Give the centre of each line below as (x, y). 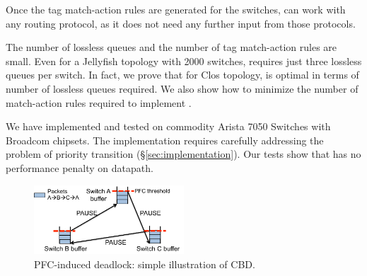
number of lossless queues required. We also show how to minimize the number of (182, 88)
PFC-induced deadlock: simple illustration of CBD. (145, 264)
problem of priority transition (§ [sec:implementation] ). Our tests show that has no (183, 154)
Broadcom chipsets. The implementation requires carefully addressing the (165, 140)
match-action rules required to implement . (99, 102)
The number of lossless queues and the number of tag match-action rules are (171, 47)
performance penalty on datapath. (80, 167)
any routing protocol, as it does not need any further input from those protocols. (181, 23)
